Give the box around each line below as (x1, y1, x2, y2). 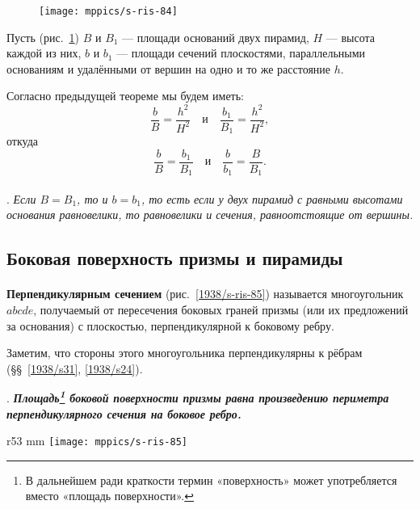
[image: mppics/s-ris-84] (39, 6, 178, 17)
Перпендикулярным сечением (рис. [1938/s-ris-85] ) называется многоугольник (6, 285, 404, 302)
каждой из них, (6, 44, 82, 61)
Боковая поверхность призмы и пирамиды (6, 246, 343, 271)
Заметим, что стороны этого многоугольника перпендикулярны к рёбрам (6, 344, 363, 361)
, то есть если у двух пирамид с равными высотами (141, 190, 403, 207)
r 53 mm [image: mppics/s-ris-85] (6, 432, 187, 449)
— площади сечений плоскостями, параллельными (116, 44, 366, 61)
